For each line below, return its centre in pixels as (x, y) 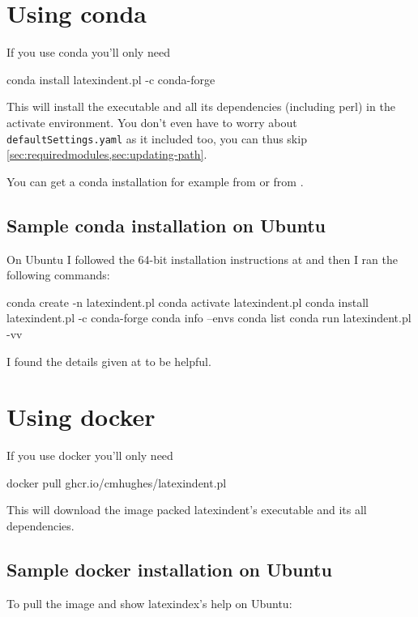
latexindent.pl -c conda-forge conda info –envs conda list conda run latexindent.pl (209, 318)
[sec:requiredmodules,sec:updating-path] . (107, 154)
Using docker (81, 417)
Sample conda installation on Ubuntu (166, 225)
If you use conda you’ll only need (88, 52)
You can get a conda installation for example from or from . (155, 181)
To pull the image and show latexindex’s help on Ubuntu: (149, 603)
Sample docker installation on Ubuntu (169, 569)
